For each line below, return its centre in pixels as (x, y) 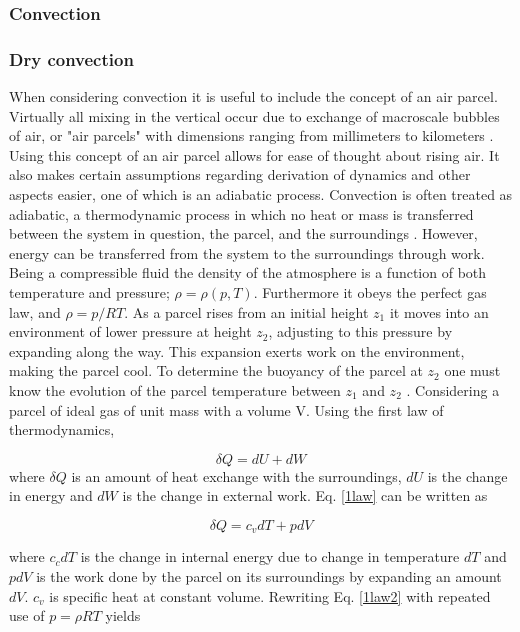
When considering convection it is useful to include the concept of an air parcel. (253, 96)
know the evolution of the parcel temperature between (175, 389)
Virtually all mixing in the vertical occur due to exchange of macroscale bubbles (254, 115)
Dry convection (71, 58)
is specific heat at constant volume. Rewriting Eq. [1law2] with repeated (270, 595)
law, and (35, 311)
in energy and (51, 495)
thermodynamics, (62, 429)
